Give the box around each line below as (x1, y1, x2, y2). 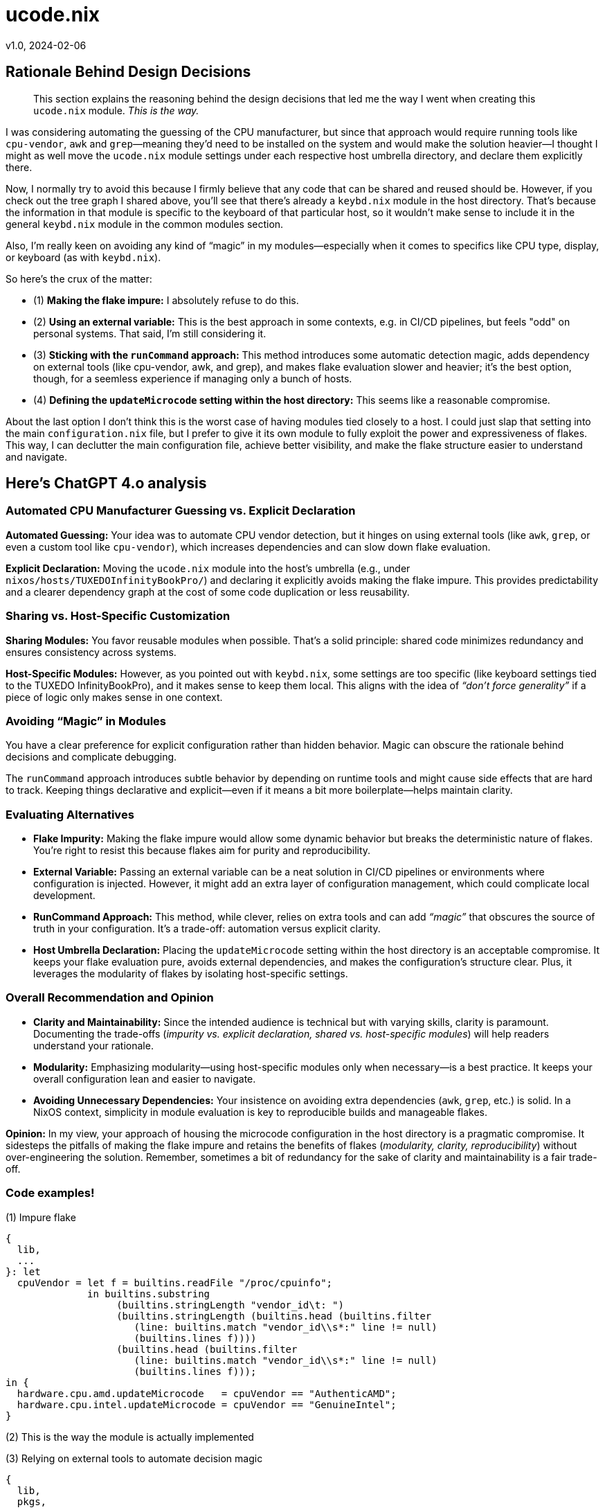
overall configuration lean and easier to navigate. (33, 1072, 256, 1085)
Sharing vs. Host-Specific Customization (6, 609, 231, 623)
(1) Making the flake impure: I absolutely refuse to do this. (33, 294, 299, 306)
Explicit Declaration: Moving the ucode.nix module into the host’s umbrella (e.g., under (6, 562, 410, 574)
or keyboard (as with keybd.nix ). (6, 251, 161, 263)
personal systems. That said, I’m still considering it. (33, 327, 267, 339)
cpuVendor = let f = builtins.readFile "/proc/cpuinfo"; (17, 1277, 333, 1288)
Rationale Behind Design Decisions (6, 63, 251, 81)
